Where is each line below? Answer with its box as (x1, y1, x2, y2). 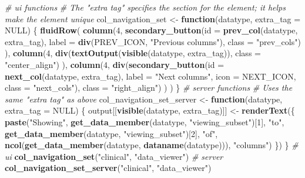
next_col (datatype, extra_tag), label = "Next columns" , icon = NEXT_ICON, (5, 70, 296, 82)
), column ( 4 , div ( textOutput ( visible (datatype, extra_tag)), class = (5, 47, 261, 59)
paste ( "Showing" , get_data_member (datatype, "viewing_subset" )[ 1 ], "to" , (5, 115, 284, 128)
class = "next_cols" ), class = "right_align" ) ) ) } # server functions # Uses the (5, 81, 293, 94)
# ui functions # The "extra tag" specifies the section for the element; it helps (5, 1, 286, 13)
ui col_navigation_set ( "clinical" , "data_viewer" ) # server (5, 150, 223, 162)
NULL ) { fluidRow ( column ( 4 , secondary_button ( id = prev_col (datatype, (5, 24, 298, 36)
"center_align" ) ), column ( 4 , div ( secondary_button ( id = (5, 58, 224, 70)
